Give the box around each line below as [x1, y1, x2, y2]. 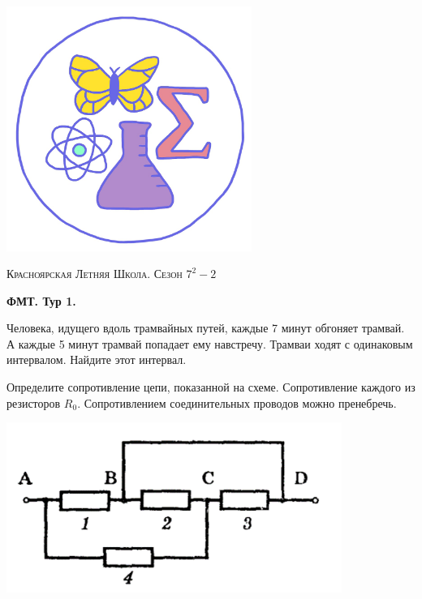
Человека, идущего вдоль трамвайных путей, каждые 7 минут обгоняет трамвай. [6, 319, 405, 336]
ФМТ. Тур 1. [6, 292, 76, 309]
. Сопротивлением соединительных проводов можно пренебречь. [77, 394, 397, 411]
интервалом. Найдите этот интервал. [6, 351, 187, 368]
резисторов [6, 394, 61, 411]
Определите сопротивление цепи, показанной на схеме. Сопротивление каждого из [6, 379, 416, 396]
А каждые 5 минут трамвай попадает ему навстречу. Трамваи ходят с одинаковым [6, 335, 413, 352]
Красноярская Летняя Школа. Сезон [6, 265, 183, 282]
